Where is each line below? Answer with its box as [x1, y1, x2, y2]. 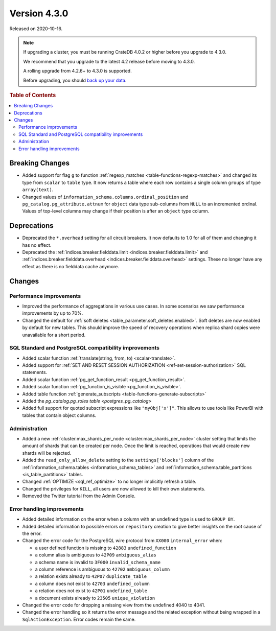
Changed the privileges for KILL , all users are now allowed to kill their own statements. [22, 485, 205, 492]
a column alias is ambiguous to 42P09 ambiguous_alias [35, 552, 157, 558]
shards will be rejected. [22, 450, 72, 456]
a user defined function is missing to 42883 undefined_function [35, 545, 176, 551]
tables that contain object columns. [22, 412, 97, 418]
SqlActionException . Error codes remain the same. [22, 616, 136, 622]
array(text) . [22, 186, 54, 193]
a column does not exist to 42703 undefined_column [35, 580, 150, 587]
